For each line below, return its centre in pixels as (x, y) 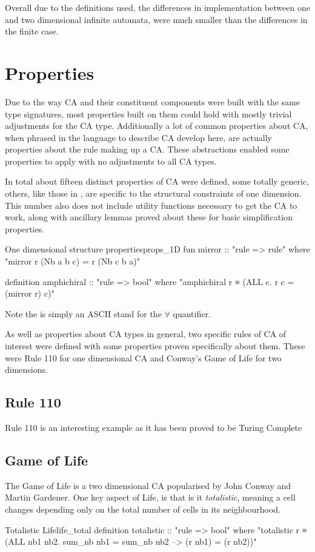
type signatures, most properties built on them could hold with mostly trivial (148, 113)
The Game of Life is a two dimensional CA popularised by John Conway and (148, 485)
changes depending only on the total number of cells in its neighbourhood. (143, 509)
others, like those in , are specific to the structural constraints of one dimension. (153, 193)
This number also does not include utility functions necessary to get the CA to (151, 205)
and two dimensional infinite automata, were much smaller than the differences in (156, 19)
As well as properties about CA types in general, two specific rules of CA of (146, 334)
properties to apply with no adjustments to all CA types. (111, 161)
